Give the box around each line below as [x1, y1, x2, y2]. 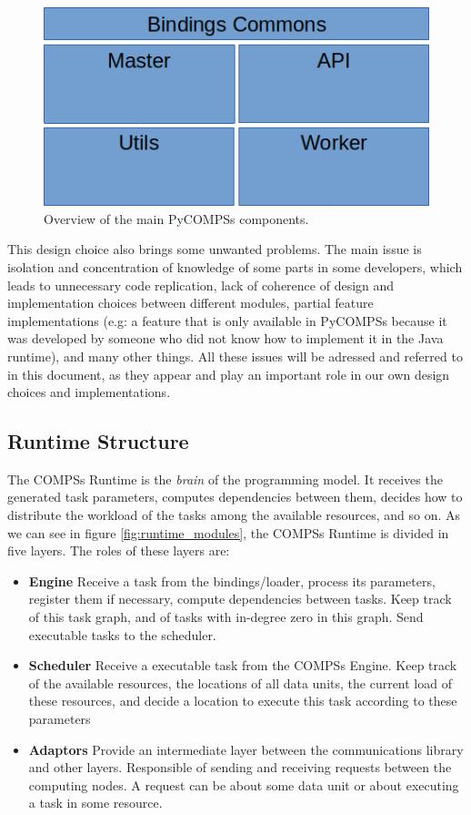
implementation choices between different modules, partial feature [7, 293, 374, 312]
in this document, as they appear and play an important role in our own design [7, 364, 450, 383]
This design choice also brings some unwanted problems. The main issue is [7, 239, 422, 259]
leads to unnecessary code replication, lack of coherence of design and [7, 275, 395, 294]
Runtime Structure [7, 427, 189, 455]
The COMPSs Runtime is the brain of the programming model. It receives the [7, 469, 443, 488]
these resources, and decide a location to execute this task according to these [28, 691, 457, 710]
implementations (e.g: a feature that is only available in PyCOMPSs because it [7, 311, 447, 330]
